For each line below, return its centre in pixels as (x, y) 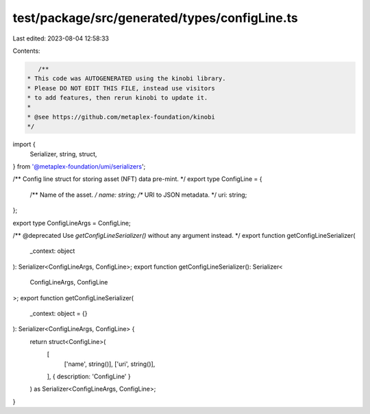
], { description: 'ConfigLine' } (89, 376)
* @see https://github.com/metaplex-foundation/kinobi (121, 117)
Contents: (26, 51)
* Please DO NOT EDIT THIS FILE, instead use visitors (121, 88)
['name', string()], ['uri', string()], (110, 364)
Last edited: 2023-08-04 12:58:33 (61, 38)
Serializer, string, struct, (63, 154)
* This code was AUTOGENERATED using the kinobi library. (126, 78)
